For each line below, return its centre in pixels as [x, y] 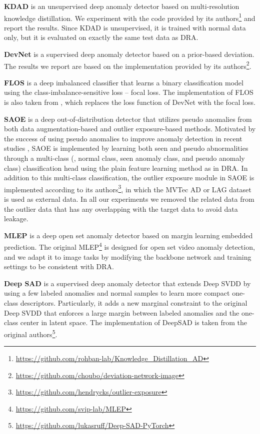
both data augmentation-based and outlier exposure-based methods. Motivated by [130, 129]
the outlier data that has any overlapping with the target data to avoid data [121, 209]
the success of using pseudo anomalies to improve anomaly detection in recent [123, 138]
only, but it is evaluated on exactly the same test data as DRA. [101, 37]
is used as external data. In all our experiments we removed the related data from [129, 199]
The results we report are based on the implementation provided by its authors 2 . [128, 65]
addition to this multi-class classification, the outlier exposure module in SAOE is [129, 178]
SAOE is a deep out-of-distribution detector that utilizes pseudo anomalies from [128, 119]
